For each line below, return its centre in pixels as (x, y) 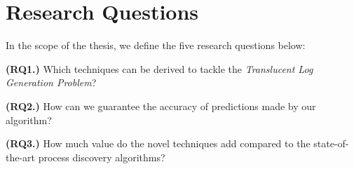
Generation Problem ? (51, 82)
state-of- (331, 143)
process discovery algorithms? (102, 157)
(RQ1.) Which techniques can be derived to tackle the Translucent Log (159, 68)
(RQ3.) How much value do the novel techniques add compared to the (158, 143)
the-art (21, 157)
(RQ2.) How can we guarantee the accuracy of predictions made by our (161, 106)
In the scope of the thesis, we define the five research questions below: (156, 45)
